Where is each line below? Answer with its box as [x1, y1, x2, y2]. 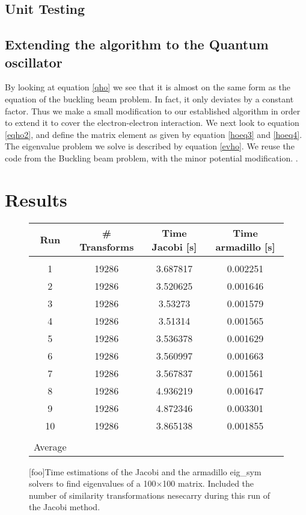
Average [34, 439, 67, 454]
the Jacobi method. [29, 501, 100, 513]
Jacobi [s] [151, 239, 197, 254]
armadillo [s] [215, 239, 275, 254]
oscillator [5, 52, 63, 71]
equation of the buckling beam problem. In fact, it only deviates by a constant [5, 92, 294, 105]
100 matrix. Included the [162, 477, 254, 490]
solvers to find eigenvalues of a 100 [29, 477, 156, 490]
